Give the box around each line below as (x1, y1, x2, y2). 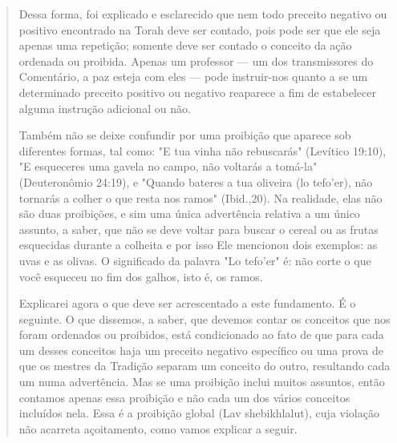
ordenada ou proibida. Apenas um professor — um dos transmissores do (18, 52, 374, 69)
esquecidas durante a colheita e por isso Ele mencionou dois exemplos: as (18, 236, 378, 253)
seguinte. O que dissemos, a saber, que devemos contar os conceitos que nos (18, 310, 391, 327)
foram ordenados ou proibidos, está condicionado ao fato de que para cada (18, 326, 384, 343)
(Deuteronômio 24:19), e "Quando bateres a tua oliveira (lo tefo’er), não (18, 173, 373, 190)
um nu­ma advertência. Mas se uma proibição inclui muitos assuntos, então (18, 373, 385, 390)
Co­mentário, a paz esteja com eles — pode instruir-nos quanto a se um (18, 68, 368, 85)
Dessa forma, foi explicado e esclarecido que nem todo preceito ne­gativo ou (18, 6, 387, 22)
